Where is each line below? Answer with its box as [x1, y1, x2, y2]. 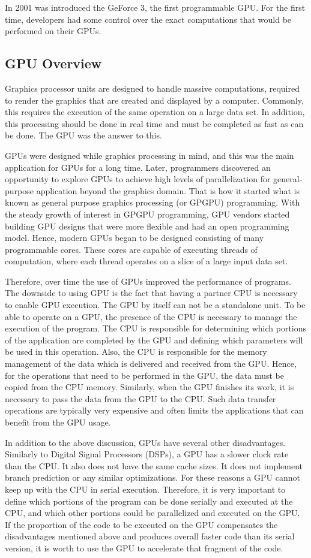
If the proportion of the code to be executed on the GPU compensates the [5, 518, 278, 530]
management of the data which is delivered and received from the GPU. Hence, [5, 357, 297, 370]
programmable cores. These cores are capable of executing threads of [5, 243, 258, 255]
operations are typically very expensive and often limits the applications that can [5, 404, 304, 417]
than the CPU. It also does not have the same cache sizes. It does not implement [5, 459, 303, 472]
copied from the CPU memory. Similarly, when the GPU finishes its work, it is [5, 381, 294, 393]
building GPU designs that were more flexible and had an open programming [5, 219, 289, 232]
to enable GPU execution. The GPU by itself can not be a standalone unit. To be [5, 298, 306, 311]
